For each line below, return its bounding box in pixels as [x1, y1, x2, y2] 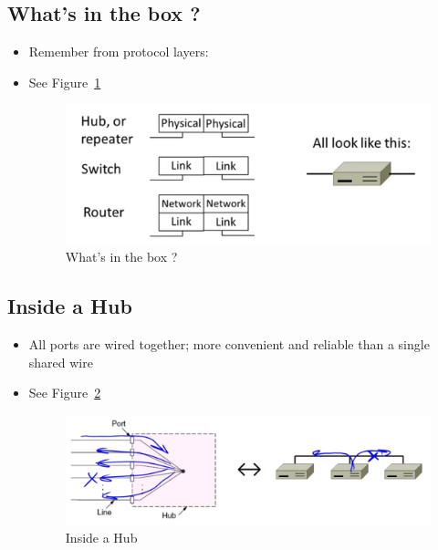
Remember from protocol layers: [28, 42, 209, 61]
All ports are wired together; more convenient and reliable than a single [28, 334, 430, 353]
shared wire [28, 352, 93, 371]
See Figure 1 [28, 72, 101, 91]
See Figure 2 [28, 383, 101, 402]
